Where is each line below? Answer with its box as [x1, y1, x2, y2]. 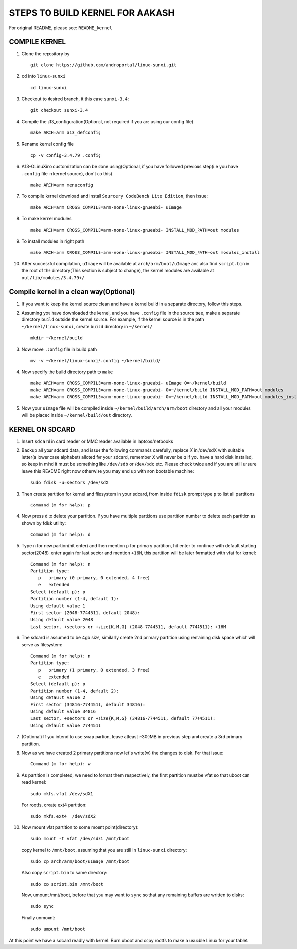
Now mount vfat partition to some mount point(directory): [21, 824, 139, 830]
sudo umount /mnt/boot [30, 926, 86, 932]
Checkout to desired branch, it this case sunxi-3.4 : [21, 96, 129, 102]
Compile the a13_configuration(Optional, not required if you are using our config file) [21, 118, 194, 124]
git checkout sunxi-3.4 [30, 107, 88, 113]
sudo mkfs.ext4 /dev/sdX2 [30, 814, 96, 819]
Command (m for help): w [30, 761, 91, 767]
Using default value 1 [30, 603, 86, 609]
